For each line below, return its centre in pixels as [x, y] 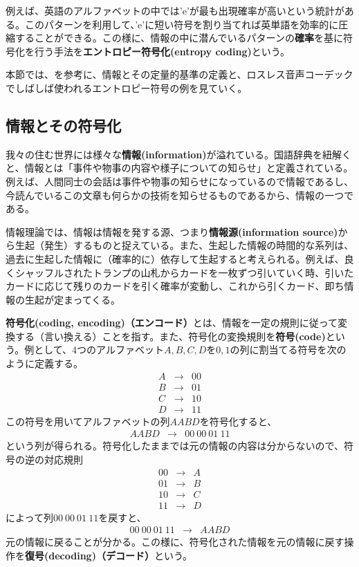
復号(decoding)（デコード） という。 [109, 555]
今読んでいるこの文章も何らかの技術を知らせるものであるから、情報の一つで [179, 195]
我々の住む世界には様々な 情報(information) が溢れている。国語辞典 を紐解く [179, 154]
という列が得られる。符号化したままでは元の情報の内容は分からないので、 [175, 446]
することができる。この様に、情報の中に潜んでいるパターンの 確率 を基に [179, 38]
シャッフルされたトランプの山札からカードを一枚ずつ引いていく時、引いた [184, 272]
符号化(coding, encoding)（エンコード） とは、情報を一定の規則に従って [172, 323]
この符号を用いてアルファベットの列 [88, 421]
